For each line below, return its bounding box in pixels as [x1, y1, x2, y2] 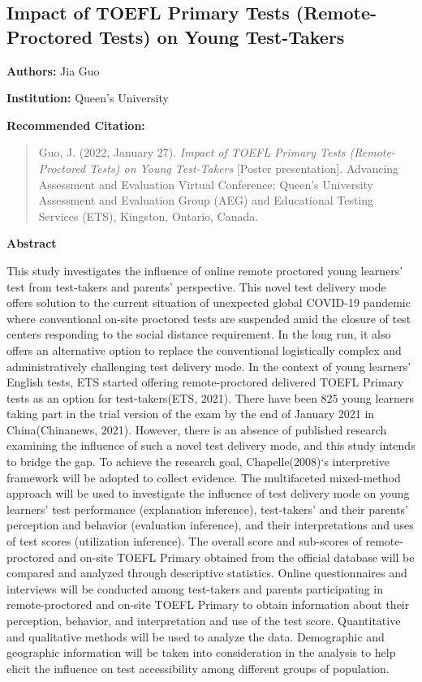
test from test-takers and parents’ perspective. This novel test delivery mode [6, 278, 386, 295]
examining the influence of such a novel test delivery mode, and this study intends [6, 437, 416, 454]
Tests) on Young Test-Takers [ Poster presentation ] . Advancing [89, 159, 399, 176]
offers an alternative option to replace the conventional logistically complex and [6, 341, 402, 358]
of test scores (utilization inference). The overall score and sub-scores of [6, 533, 362, 550]
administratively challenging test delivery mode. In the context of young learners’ [6, 357, 411, 374]
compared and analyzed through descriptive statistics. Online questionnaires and [6, 564, 407, 581]
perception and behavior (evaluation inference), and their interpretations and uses [6, 516, 414, 533]
